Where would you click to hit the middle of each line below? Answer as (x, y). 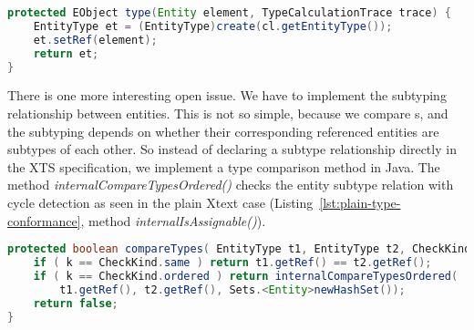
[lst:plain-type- (360, 202)
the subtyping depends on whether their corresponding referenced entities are (223, 131)
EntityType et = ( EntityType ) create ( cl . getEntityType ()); (213, 26)
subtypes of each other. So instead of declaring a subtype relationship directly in (232, 149)
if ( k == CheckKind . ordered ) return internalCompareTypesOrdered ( (246, 276)
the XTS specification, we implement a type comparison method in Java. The (224, 166)
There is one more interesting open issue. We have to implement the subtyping (227, 95)
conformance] (44, 220)
